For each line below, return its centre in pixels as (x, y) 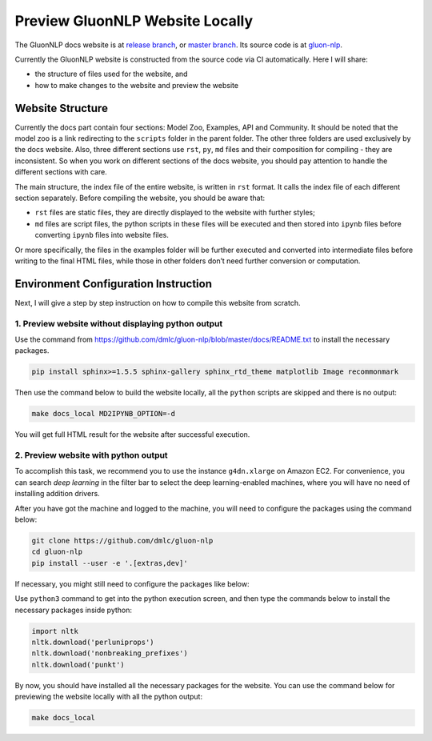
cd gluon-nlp (57, 552)
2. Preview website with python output (91, 455)
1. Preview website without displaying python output (119, 323)
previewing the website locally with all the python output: (109, 697)
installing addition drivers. (57, 494)
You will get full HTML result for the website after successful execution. (132, 435)
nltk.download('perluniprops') (93, 642)
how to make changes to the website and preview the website (137, 85)
